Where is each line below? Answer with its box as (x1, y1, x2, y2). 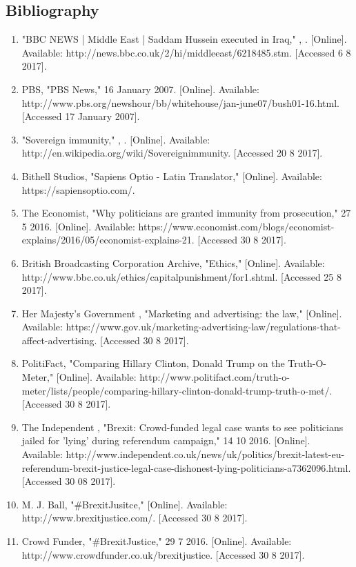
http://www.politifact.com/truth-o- (139, 370, 290, 384)
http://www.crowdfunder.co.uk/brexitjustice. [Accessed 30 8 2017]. (21, 547, 305, 561)
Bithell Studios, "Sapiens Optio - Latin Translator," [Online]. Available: (21, 168, 322, 183)
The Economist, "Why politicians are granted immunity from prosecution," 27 (21, 206, 351, 220)
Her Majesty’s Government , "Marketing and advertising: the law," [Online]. (21, 306, 342, 320)
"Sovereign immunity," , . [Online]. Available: (21, 132, 210, 146)
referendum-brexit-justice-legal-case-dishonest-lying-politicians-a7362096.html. (21, 460, 351, 475)
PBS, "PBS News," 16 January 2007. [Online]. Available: (21, 81, 259, 96)
